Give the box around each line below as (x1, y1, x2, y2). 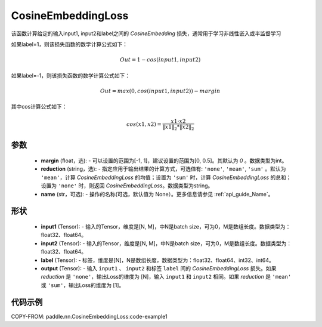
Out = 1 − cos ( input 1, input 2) (119, 57, 201, 63)
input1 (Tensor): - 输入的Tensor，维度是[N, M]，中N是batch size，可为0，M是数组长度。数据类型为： (41, 223, 291, 230)
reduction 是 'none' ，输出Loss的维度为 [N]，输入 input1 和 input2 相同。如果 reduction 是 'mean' (41, 273, 292, 280)
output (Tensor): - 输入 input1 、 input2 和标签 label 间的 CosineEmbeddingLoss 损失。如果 (41, 264, 277, 272)
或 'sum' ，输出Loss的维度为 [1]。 (41, 281, 125, 289)
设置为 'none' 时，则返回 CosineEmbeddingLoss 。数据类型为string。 (41, 182, 213, 189)
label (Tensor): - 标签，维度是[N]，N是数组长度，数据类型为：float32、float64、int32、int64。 (41, 257, 274, 264)
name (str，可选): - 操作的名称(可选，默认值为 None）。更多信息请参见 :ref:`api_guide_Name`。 (41, 190, 274, 198)
